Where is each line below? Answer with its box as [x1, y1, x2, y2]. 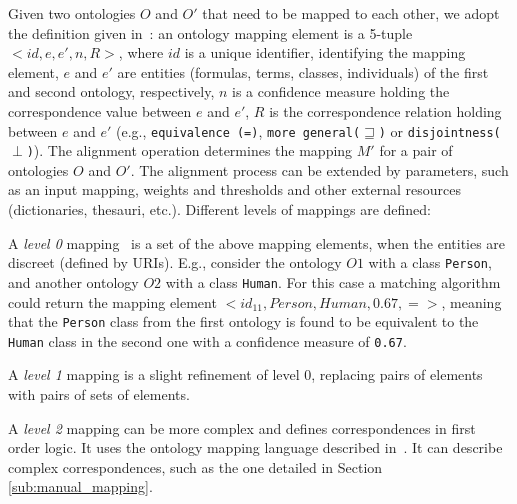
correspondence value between [8, 100, 192, 121]
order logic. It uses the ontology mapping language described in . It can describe [8, 437, 503, 458]
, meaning [441, 291, 502, 312]
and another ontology [8, 271, 139, 292]
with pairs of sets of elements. [8, 384, 190, 405]
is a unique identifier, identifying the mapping [184, 42, 466, 63]
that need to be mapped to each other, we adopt [202, 3, 500, 23]
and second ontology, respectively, [8, 81, 215, 102]
